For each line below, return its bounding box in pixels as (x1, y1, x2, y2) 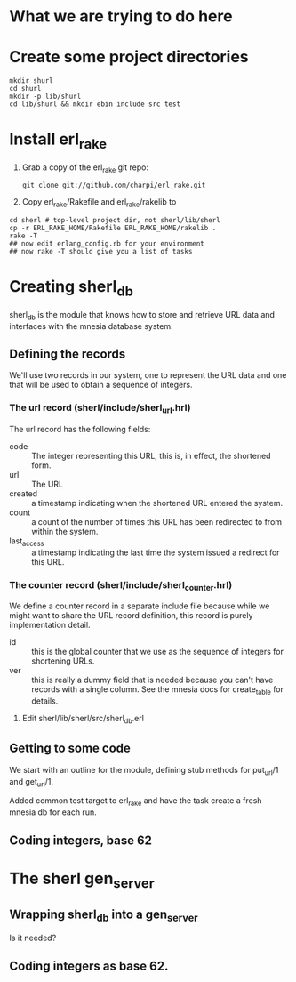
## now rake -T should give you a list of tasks (9, 247, 193, 256)
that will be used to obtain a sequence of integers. (9, 380, 193, 390)
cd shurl (9, 85, 42, 93)
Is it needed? (9, 932, 57, 944)
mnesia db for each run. (9, 807, 97, 817)
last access (9, 535, 44, 548)
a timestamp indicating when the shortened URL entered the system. (31, 497, 283, 508)
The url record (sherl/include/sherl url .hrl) (9, 402, 191, 415)
